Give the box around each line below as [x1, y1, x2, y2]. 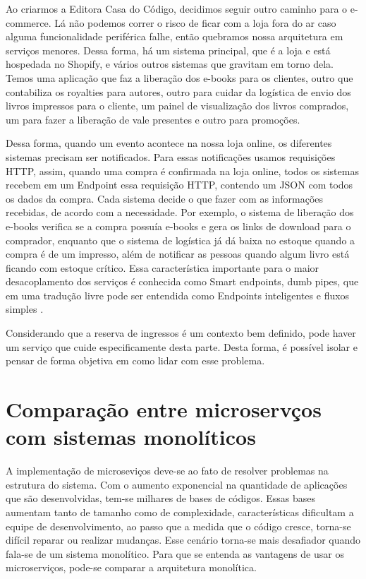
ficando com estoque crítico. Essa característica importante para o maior [6, 260, 319, 275]
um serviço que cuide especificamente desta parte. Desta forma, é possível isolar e [6, 339, 358, 354]
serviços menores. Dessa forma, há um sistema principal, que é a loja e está [6, 42, 331, 57]
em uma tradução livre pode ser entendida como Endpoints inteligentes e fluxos [6, 287, 350, 302]
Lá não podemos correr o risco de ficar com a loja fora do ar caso [54, 15, 336, 30]
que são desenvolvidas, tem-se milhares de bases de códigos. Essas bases [6, 491, 316, 506]
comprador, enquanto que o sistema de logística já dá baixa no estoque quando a [6, 232, 355, 247]
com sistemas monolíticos [6, 422, 256, 451]
